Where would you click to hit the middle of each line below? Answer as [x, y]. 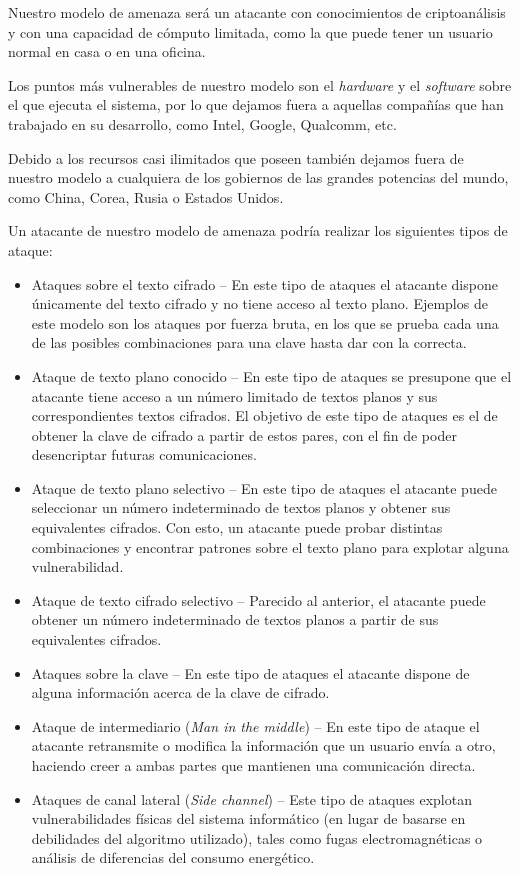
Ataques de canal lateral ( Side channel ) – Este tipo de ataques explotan [251, 798]
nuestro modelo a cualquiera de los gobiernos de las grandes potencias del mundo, [258, 177]
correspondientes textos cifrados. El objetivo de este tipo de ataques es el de [264, 415]
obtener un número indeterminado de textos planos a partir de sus [235, 619]
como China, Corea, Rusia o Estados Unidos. [146, 196]
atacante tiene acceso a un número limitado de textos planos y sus [234, 395]
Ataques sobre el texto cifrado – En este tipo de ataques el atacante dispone [264, 283]
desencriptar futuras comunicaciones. [144, 454]
